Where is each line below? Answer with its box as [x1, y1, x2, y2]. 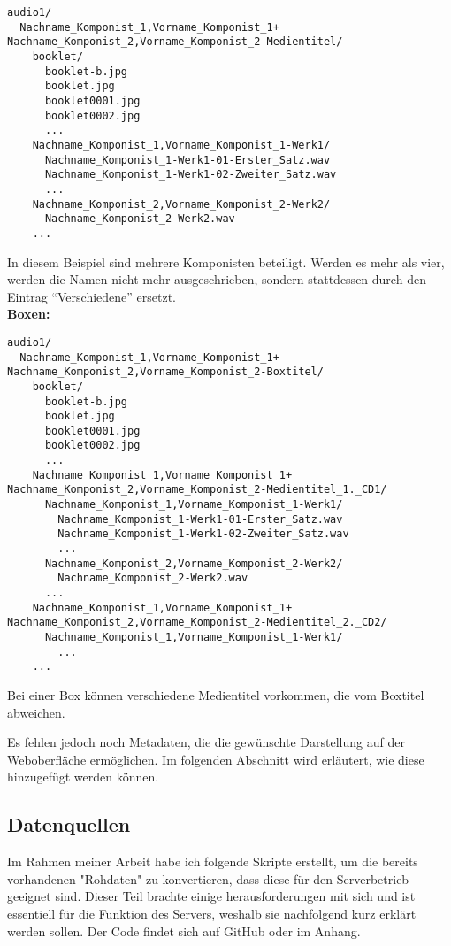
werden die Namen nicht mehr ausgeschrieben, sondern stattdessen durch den [7, 270, 426, 288]
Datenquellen [7, 811, 131, 838]
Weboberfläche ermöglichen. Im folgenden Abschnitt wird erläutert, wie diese [7, 750, 424, 768]
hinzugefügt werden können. [7, 767, 159, 786]
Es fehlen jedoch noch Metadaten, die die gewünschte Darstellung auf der [7, 733, 405, 751]
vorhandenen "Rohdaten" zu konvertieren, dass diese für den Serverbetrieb [7, 869, 409, 888]
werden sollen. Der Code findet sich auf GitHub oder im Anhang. [7, 921, 361, 940]
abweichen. [7, 703, 65, 721]
